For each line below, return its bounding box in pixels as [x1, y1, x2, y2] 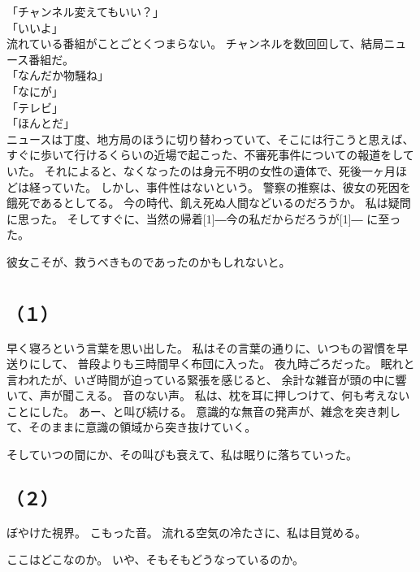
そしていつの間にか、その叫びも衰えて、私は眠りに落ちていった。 [6, 446, 357, 463]
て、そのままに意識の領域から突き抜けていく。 [6, 418, 257, 435]
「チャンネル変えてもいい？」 [6, 3, 164, 19]
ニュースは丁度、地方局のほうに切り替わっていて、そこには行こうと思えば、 [6, 130, 414, 147]
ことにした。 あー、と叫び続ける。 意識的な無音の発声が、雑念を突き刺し [6, 402, 401, 419]
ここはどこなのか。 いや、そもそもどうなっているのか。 [6, 551, 305, 568]
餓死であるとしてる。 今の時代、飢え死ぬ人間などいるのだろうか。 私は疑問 [6, 194, 411, 211]
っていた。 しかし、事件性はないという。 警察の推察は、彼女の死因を [40, 178, 411, 195]
